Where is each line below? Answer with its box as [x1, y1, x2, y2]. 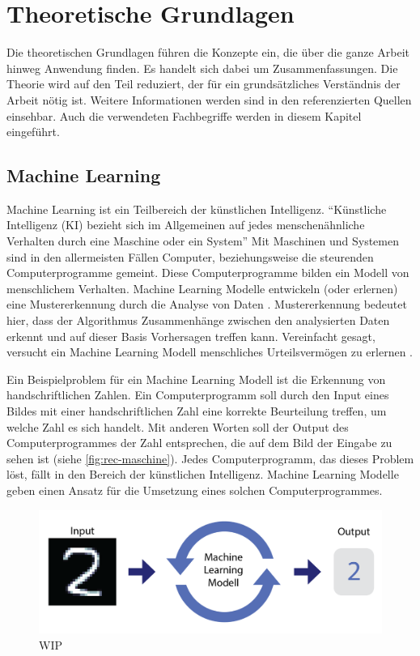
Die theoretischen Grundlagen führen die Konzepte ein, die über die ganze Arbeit [6, 44, 409, 61]
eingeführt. [6, 123, 60, 140]
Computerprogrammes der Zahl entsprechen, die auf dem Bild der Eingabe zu [6, 434, 392, 451]
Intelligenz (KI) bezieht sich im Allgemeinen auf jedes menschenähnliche [6, 216, 365, 233]
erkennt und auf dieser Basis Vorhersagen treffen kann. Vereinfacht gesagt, [6, 327, 375, 344]
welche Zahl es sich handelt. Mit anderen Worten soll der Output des [6, 418, 349, 435]
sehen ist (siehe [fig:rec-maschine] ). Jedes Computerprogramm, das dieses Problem [6, 449, 414, 466]
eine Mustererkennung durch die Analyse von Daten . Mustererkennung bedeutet [6, 296, 407, 313]
